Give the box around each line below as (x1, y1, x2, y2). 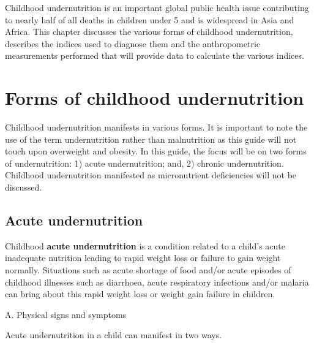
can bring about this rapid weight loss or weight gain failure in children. (5, 287, 275, 300)
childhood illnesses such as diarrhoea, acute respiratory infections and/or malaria (5, 275, 309, 288)
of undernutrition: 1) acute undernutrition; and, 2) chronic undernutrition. (5, 156, 284, 169)
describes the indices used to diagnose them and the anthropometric (5, 37, 260, 50)
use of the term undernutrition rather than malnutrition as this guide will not (5, 132, 297, 145)
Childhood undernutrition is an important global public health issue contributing (5, 1, 309, 13)
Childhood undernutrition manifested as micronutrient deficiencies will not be (5, 169, 297, 181)
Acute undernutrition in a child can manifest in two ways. (5, 328, 222, 341)
